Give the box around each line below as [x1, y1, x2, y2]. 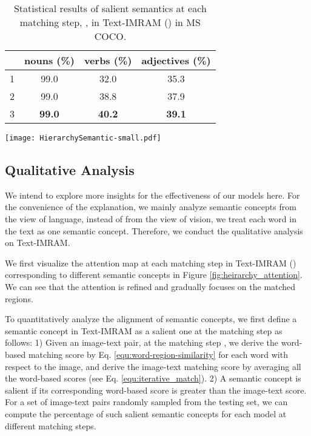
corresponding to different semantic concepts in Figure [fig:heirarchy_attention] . [5, 268, 303, 281]
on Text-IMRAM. [5, 236, 70, 249]
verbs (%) [84, 53, 132, 67]
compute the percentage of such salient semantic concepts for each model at [5, 407, 287, 420]
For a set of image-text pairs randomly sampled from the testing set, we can [5, 395, 288, 408]
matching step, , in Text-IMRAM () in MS [19, 15, 201, 29]
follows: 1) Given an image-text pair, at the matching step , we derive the [5, 336, 279, 349]
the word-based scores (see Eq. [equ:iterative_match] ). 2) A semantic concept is [5, 372, 301, 385]
